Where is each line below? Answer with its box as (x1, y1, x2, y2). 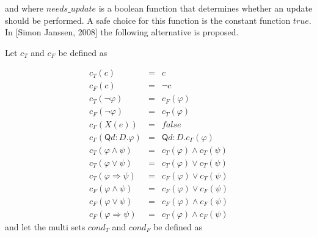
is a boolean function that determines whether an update (98, 2, 313, 14)
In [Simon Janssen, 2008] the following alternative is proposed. (5, 26, 239, 38)
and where (5, 2, 44, 14)
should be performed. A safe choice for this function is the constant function (5, 13, 291, 26)
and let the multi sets (5, 220, 86, 233)
